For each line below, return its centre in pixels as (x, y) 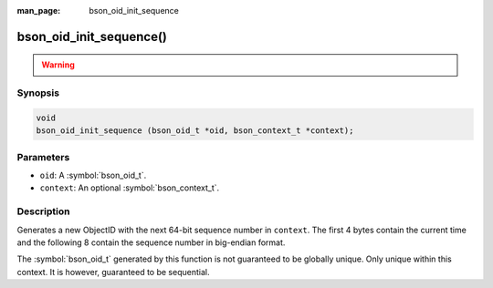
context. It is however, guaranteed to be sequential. (113, 272)
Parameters (43, 157)
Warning (58, 65)
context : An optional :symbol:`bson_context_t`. (130, 188)
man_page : (39, 10)
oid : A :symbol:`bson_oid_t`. (93, 175)
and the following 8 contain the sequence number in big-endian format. (151, 242)
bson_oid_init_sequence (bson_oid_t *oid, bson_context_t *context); (195, 131)
